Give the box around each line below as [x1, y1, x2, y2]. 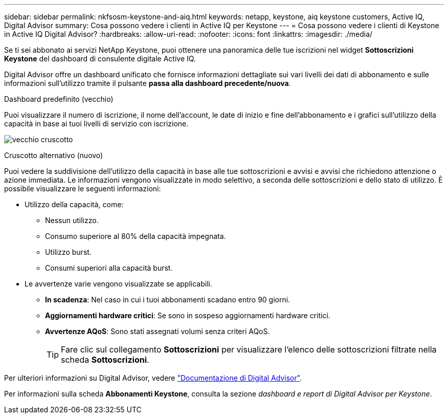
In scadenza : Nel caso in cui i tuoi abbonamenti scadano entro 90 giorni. [45, 295, 290, 304]
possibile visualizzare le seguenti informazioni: [4, 184, 161, 193]
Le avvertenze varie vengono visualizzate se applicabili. [25, 279, 212, 288]
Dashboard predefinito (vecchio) [4, 95, 114, 103]
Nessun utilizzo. [45, 216, 99, 225]
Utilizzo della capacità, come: [25, 200, 124, 209]
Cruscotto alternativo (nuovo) [4, 151, 103, 160]
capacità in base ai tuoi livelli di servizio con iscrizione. [4, 119, 189, 128]
